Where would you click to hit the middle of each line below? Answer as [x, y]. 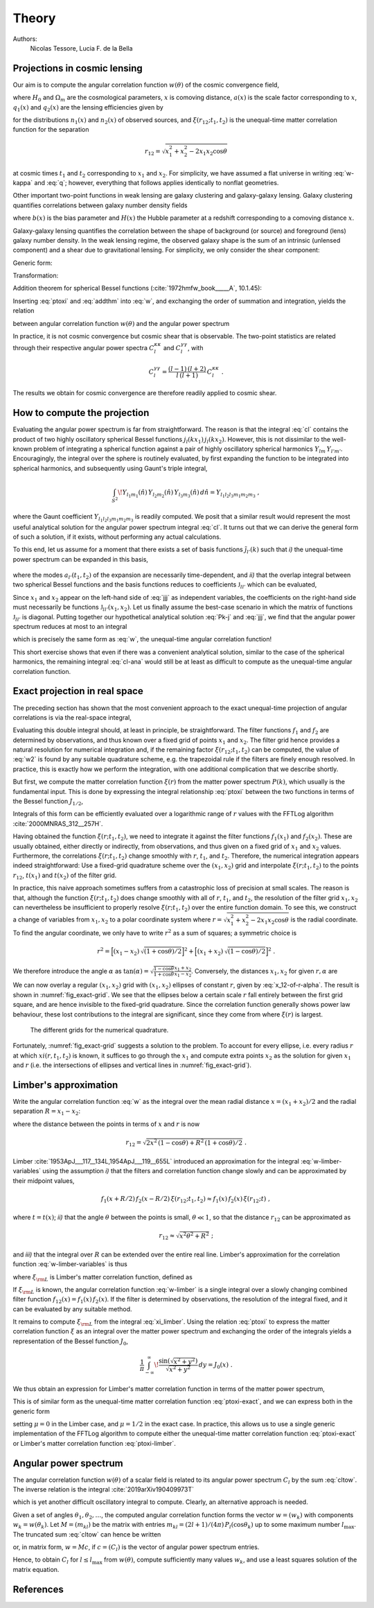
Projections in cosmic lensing [78, 68]
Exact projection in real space [78, 691]
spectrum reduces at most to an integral [70, 627]
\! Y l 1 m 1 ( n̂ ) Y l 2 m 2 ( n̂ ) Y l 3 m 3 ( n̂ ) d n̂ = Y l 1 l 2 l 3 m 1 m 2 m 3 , [189, 493]
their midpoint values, [44, 1181]
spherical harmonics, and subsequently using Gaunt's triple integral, [110, 468]
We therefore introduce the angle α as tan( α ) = [81, 971]
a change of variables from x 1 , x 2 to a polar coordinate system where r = [117, 920]
